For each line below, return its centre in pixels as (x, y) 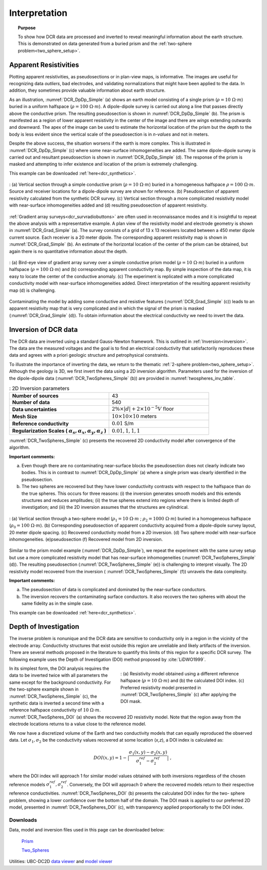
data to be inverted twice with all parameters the (59, 675)
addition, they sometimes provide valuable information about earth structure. (87, 90)
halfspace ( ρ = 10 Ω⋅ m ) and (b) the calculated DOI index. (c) (182, 681)
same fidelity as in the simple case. (57, 603)
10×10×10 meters (134, 416)
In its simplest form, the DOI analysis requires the (59, 668)
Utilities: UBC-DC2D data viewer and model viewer (61, 862)
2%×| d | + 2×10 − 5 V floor (143, 408)
